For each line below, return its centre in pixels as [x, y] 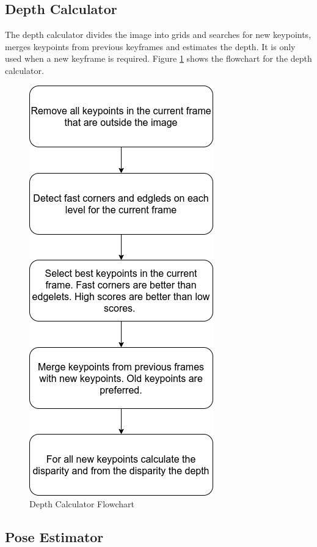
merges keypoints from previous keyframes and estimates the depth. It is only [150, 46]
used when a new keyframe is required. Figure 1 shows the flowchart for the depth [158, 58]
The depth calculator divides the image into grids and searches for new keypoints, [158, 35]
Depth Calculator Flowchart [82, 504]
